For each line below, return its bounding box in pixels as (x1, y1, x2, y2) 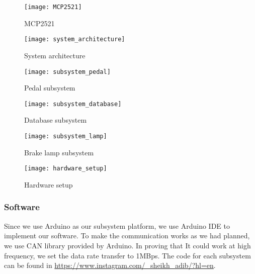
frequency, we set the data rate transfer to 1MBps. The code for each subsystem (4, 250, 251, 260)
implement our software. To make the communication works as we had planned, (4, 230, 250, 241)
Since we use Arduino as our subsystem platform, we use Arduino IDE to (4, 220, 230, 231)
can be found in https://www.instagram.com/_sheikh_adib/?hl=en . (4, 260, 216, 270)
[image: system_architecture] (24, 36, 125, 43)
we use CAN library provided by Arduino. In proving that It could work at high (4, 240, 251, 250)
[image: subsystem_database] (24, 100, 122, 108)
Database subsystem (24, 115, 87, 125)
